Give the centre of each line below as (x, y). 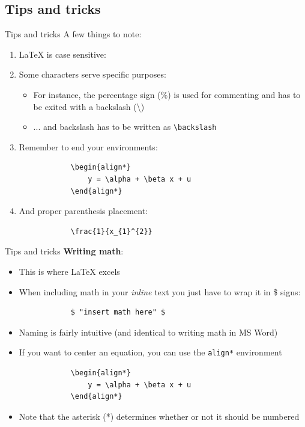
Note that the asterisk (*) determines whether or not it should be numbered (159, 416)
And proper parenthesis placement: (83, 211)
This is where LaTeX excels (69, 271)
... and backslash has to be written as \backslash (125, 127)
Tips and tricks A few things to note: (73, 34)
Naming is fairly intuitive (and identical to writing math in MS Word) (148, 332)
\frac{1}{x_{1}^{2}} (111, 231)
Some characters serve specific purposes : (92, 74)
